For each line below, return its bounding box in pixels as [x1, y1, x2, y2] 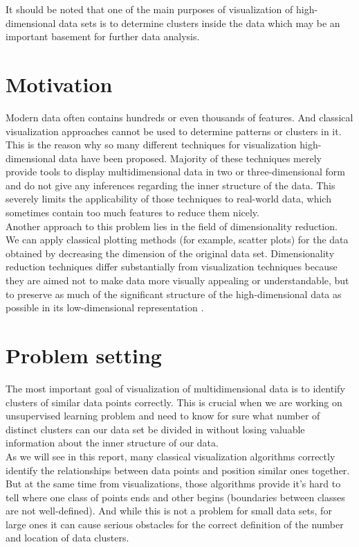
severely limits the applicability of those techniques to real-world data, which [6, 191, 331, 206]
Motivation [6, 69, 113, 98]
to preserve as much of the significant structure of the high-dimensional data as [6, 286, 342, 301]
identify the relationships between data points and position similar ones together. [6, 462, 350, 477]
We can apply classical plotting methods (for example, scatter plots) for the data [6, 232, 349, 247]
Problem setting [6, 341, 162, 369]
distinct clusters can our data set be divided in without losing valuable [6, 422, 305, 436]
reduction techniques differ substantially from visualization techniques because [6, 259, 338, 274]
